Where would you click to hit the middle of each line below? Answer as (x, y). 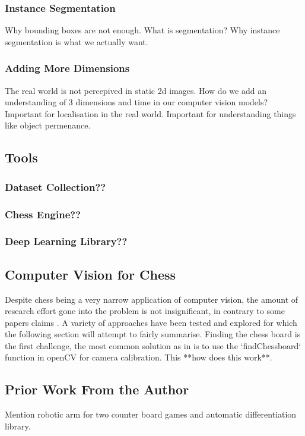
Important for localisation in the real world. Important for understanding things (150, 113)
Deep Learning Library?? (66, 241)
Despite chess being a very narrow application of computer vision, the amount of (152, 299)
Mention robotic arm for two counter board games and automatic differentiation (151, 414)
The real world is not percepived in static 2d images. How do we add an (136, 90)
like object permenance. (48, 125)
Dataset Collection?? (55, 186)
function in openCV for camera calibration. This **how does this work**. (139, 357)
